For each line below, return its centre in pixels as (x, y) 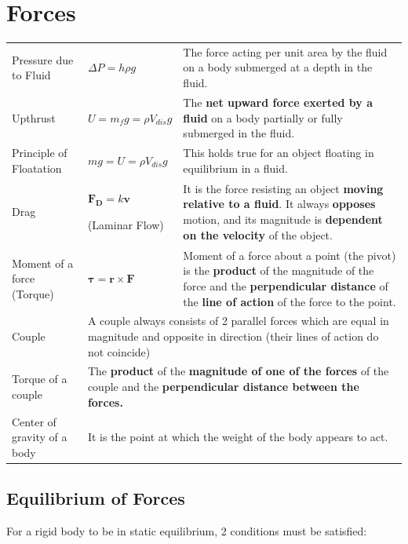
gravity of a (40, 437)
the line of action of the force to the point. (290, 301)
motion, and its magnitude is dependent (283, 219)
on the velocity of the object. (258, 234)
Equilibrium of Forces (96, 498)
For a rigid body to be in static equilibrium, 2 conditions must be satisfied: (187, 530)
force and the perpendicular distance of (286, 286)
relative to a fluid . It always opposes (279, 204)
